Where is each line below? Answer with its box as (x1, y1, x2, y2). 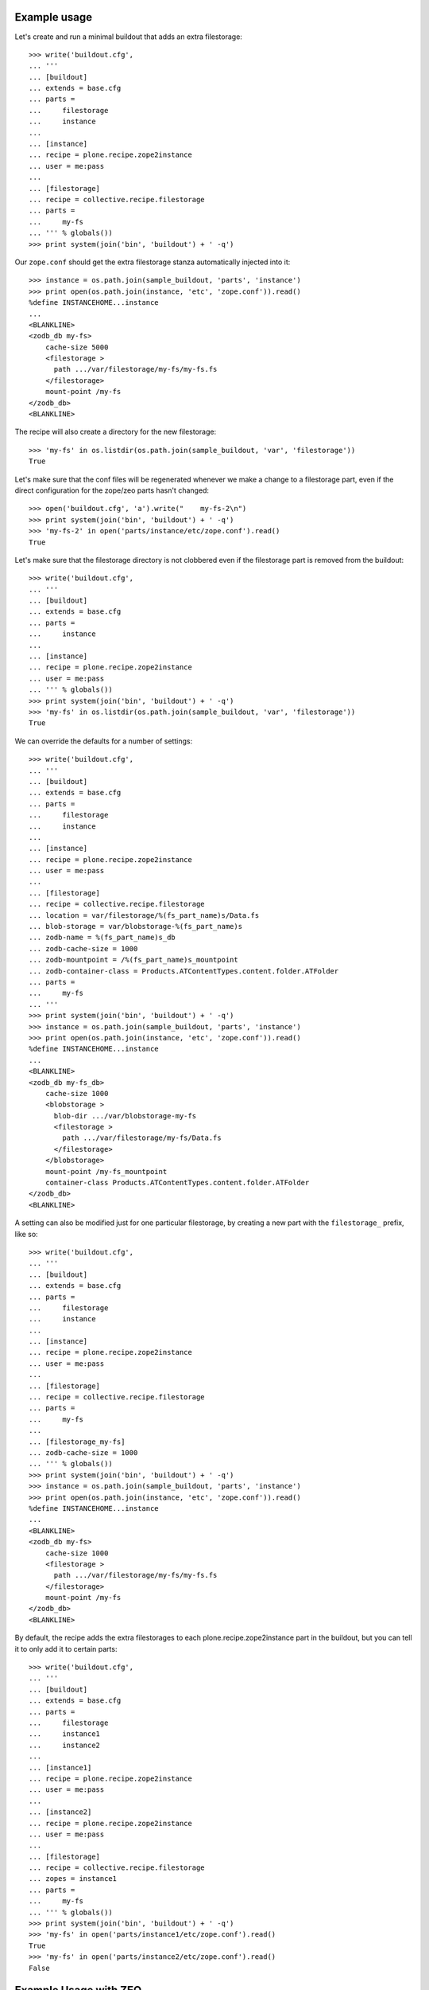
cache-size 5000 (44, 342, 109, 352)
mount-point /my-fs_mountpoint (44, 1167, 168, 1176)
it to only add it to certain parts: (14, 1644, 118, 1653)
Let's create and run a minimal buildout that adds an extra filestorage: (14, 32, 242, 41)
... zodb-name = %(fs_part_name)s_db (29, 933, 176, 942)
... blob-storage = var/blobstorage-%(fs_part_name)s (29, 922, 242, 931)
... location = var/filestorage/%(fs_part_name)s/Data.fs (29, 911, 260, 919)
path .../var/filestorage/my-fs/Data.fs (62, 1134, 222, 1142)
